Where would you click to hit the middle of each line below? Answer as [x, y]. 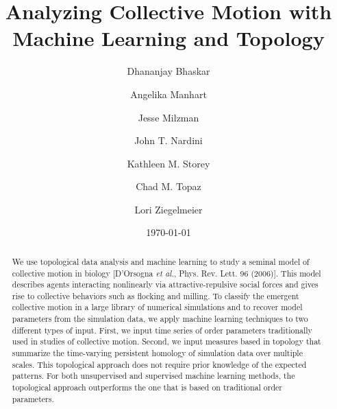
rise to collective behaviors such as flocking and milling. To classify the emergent [155, 295]
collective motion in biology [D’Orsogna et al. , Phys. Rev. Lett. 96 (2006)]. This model [166, 273]
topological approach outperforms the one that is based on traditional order [147, 387]
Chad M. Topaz [168, 186]
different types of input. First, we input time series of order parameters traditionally [162, 330]
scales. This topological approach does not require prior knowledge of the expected [159, 364]
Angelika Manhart [168, 94]
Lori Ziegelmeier [168, 209]
